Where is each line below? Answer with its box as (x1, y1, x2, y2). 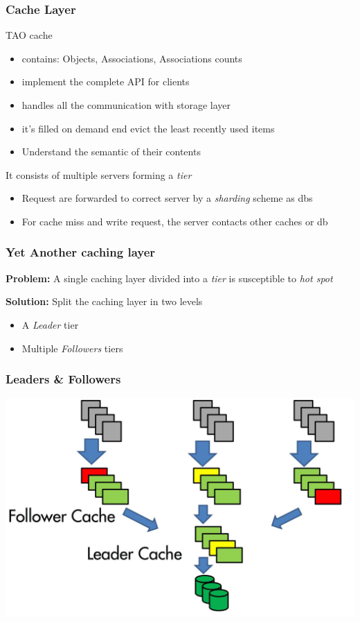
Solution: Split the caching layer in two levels (6, 294, 203, 309)
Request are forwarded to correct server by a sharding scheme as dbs (21, 191, 313, 205)
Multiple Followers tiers (21, 340, 123, 355)
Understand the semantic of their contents (21, 144, 201, 159)
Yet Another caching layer (6, 243, 156, 261)
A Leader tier (21, 317, 79, 331)
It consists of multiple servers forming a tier (6, 167, 192, 182)
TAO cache (6, 28, 53, 42)
